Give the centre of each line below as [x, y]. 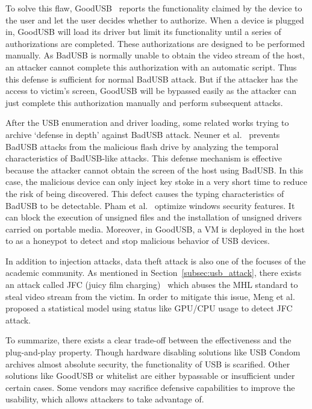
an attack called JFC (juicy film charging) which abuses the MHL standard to [152, 285]
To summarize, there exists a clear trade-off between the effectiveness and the [148, 340]
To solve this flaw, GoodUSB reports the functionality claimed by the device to [154, 8]
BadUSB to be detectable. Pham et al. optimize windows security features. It [150, 205]
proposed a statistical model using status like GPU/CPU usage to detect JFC [149, 308]
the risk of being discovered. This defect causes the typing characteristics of [145, 193]
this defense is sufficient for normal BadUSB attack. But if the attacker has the [152, 79]
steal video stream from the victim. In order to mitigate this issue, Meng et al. [150, 296]
